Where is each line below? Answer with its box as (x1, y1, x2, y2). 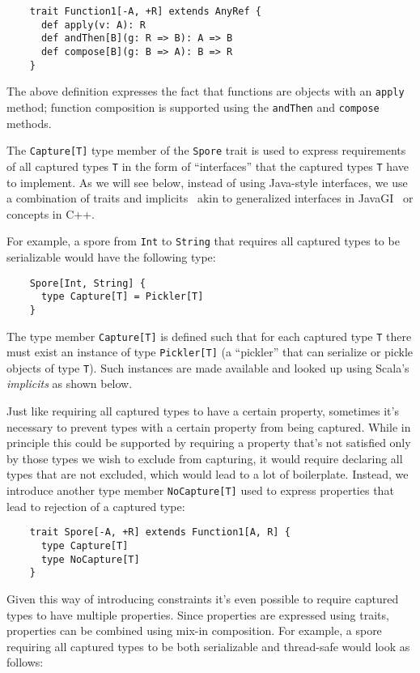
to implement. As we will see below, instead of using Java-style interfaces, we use (6, 173, 408, 190)
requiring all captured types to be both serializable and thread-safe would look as (6, 637, 410, 654)
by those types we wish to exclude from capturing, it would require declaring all (6, 449, 403, 466)
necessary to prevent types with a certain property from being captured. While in (6, 418, 411, 435)
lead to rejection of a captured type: (6, 497, 185, 514)
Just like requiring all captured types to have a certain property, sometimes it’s (6, 403, 399, 420)
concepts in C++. (6, 205, 95, 222)
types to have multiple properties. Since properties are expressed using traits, (6, 606, 389, 623)
